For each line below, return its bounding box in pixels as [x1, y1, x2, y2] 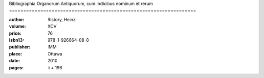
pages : [9, 64, 24, 71]
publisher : [9, 44, 31, 50]
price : [9, 30, 22, 36]
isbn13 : [9, 37, 24, 43]
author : [9, 16, 24, 22]
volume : [9, 24, 26, 29]
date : [9, 58, 20, 64]
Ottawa [47, 51, 63, 56]
